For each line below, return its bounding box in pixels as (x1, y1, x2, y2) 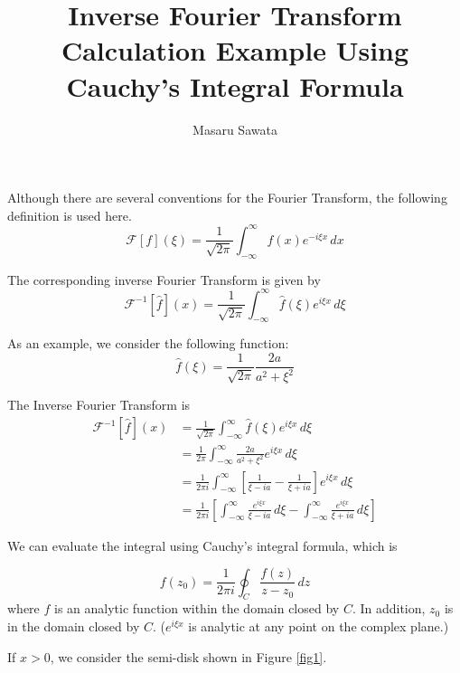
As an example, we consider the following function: (7, 334, 289, 353)
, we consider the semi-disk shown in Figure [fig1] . (50, 647, 327, 666)
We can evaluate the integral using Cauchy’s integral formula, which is (7, 536, 398, 555)
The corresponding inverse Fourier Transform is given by (7, 270, 321, 289)
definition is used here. (7, 205, 132, 224)
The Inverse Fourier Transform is (7, 395, 191, 414)
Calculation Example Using (61, 32, 409, 69)
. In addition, (352, 599, 426, 618)
